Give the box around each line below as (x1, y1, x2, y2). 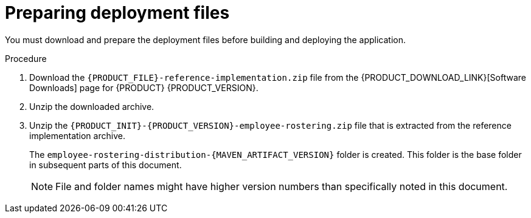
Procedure (5, 53, 47, 64)
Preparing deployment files (5, 2, 230, 23)
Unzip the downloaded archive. (29, 101, 154, 112)
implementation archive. (29, 130, 125, 141)
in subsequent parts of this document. (29, 159, 182, 170)
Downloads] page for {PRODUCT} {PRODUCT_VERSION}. (29, 82, 259, 93)
